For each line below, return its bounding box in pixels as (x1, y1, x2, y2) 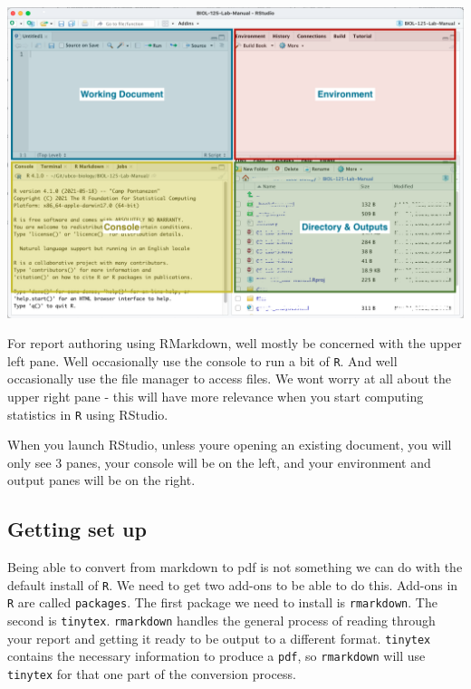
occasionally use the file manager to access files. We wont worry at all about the (7, 369, 452, 388)
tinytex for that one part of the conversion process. (7, 665, 296, 684)
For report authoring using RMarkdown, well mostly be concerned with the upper (7, 334, 462, 353)
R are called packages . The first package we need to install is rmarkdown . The (7, 593, 437, 612)
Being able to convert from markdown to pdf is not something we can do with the (7, 558, 463, 577)
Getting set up (7, 515, 147, 543)
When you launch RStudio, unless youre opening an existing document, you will (7, 435, 452, 454)
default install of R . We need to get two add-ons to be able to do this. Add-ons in (7, 575, 458, 594)
